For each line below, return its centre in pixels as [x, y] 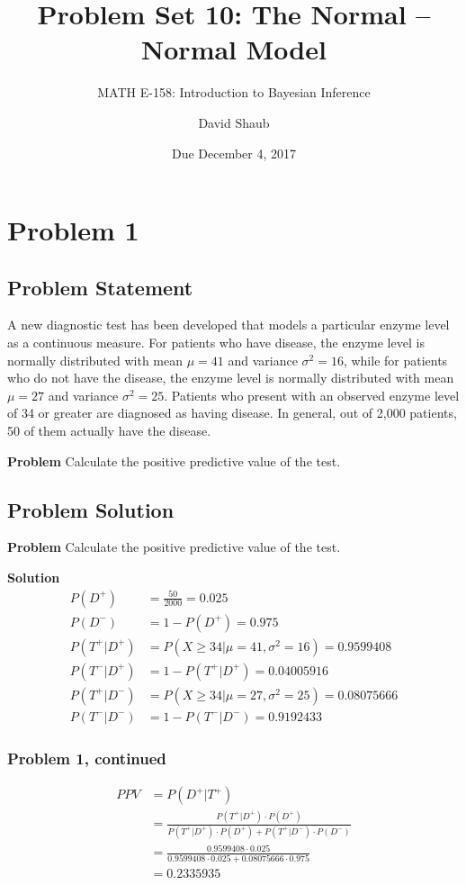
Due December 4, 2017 [234, 153]
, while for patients [395, 360]
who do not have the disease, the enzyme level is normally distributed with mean [231, 378]
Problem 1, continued [87, 758]
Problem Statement [100, 287]
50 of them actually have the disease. [109, 431]
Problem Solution [91, 509]
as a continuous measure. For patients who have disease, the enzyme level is [216, 343]
